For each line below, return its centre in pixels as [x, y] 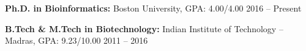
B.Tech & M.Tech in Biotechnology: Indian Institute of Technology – [144, 28]
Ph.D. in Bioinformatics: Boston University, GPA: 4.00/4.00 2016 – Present [153, 8]
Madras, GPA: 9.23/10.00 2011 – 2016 [76, 40]
